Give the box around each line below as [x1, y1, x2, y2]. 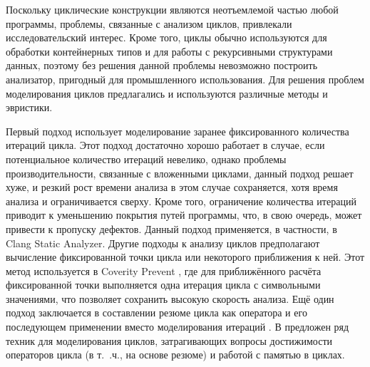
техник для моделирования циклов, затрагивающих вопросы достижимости [6, 333, 333, 348]
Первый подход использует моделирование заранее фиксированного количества [6, 123, 349, 138]
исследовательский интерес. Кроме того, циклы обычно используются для [6, 30, 327, 45]
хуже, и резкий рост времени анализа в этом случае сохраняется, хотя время [6, 180, 338, 195]
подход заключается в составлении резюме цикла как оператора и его [6, 305, 307, 320]
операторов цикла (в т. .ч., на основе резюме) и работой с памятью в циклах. [6, 347, 345, 362]
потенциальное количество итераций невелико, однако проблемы [6, 151, 287, 166]
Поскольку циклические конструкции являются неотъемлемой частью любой [6, 2, 339, 16]
